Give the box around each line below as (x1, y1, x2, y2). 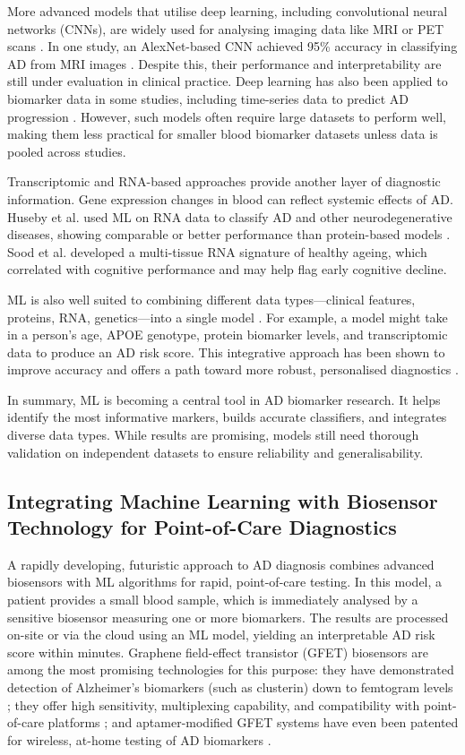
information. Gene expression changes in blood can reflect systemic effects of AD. (7, 189, 453, 208)
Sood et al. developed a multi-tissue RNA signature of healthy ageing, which (7, 242, 427, 261)
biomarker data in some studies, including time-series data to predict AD (7, 89, 409, 107)
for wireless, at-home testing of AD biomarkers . (7, 730, 271, 749)
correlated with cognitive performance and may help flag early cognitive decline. (7, 260, 447, 279)
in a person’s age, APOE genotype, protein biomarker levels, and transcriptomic (7, 325, 448, 344)
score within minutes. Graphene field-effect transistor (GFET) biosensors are (7, 642, 428, 661)
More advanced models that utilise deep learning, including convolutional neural (7, 2, 448, 20)
